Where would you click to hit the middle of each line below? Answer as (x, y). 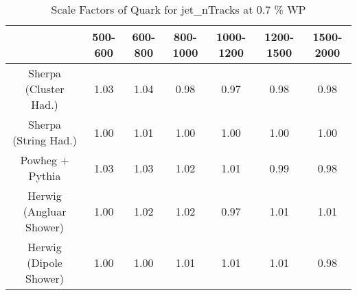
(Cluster (45, 89)
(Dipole (45, 262)
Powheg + (45, 160)
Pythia (45, 176)
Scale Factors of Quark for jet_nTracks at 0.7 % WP (178, 9)
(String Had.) (45, 140)
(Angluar (45, 211)
